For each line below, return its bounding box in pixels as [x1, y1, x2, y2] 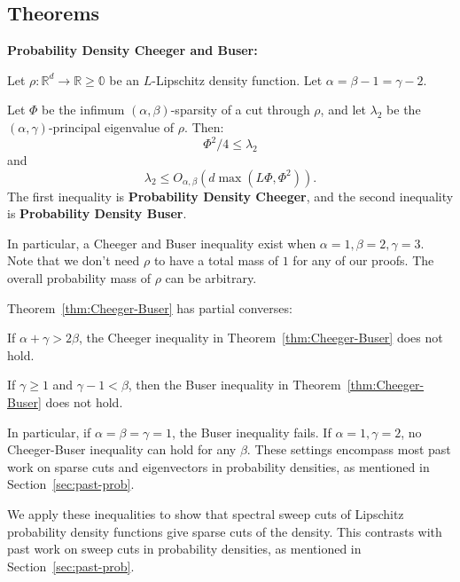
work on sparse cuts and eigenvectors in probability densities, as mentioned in [7, 457, 430, 476]
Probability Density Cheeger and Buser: [7, 41, 258, 59]
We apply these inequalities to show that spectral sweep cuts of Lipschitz [7, 504, 404, 523]
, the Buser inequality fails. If [172, 422, 331, 441]
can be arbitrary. [165, 269, 257, 287]
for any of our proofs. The [292, 251, 434, 270]
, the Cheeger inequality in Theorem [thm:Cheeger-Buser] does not [78, 328, 443, 347]
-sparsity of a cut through [170, 100, 310, 119]
